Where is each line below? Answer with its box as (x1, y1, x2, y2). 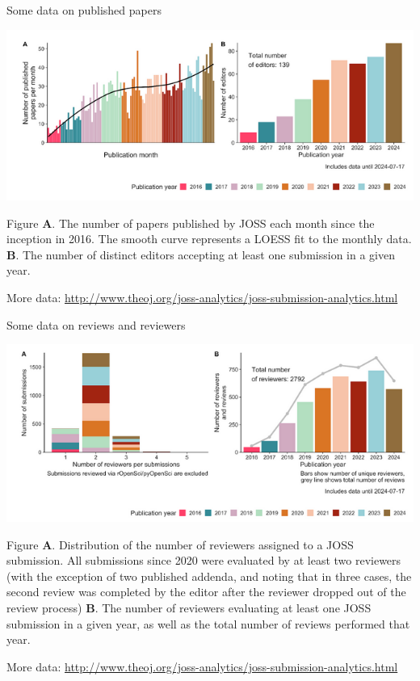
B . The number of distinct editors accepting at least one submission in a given (6, 246, 395, 263)
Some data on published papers (6, 2, 162, 18)
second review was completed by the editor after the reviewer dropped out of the (6, 583, 406, 600)
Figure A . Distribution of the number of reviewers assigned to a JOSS (6, 536, 354, 553)
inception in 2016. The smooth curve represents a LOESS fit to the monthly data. (6, 230, 412, 247)
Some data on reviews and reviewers (6, 316, 186, 333)
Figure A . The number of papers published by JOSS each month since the (6, 214, 375, 231)
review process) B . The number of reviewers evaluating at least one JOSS (6, 599, 372, 616)
